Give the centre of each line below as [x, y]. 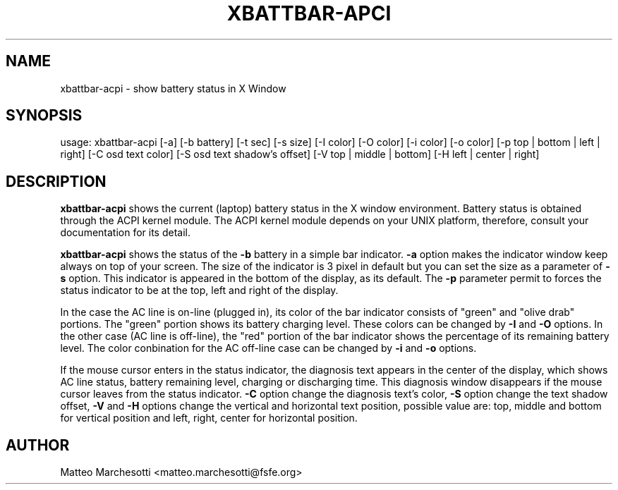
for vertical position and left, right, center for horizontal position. [209, 418]
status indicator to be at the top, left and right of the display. [199, 290]
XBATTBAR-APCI [309, 13]
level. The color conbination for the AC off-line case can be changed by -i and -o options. [268, 348]
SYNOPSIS [44, 116]
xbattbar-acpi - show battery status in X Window [173, 88]
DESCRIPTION [56, 181]
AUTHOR [38, 445]
